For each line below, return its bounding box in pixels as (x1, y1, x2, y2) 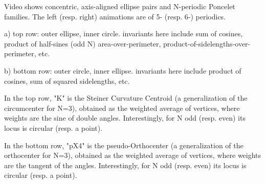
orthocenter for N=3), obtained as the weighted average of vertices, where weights (4, 150, 261, 160)
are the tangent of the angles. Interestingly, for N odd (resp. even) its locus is (4, 159, 247, 170)
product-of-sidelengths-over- (163, 38, 251, 49)
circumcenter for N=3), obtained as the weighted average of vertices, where (4, 102, 240, 113)
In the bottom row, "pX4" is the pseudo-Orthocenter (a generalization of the (4, 140, 244, 150)
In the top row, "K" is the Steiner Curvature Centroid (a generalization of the (4, 93, 248, 103)
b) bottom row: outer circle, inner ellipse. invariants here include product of (4, 65, 241, 76)
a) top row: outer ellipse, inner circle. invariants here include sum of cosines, (4, 28, 243, 39)
